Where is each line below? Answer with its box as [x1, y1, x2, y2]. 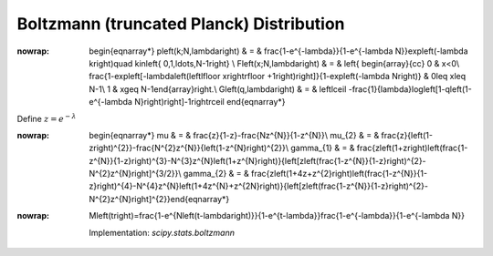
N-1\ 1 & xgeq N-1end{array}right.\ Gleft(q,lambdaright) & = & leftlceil [89, 83, 347, 95]
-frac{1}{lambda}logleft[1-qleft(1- [348, 83, 472, 95]
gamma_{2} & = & [183, 169, 250, 179]
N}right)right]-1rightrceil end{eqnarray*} [133, 97, 287, 108]
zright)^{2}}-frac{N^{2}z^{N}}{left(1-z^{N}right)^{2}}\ [89, 142, 289, 154]
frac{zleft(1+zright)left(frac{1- [356, 142, 468, 154]
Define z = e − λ [16, 112, 77, 124]
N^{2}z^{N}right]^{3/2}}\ [89, 169, 182, 179]
